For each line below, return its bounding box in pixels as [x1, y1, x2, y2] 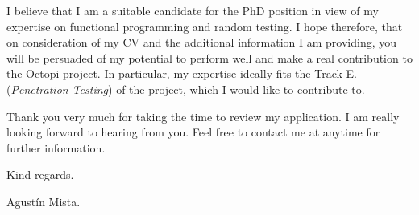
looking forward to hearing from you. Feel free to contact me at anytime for [6, 124, 380, 140]
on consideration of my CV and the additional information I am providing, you [6, 34, 397, 51]
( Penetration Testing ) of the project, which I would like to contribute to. [6, 80, 365, 97]
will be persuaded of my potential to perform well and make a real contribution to [6, 49, 413, 66]
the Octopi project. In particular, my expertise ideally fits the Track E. [6, 65, 357, 82]
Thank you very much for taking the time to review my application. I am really [6, 107, 400, 124]
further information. [6, 139, 106, 156]
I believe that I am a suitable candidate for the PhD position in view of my [6, 2, 379, 18]
